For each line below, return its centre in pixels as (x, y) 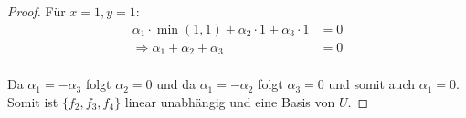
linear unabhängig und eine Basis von (230, 101)
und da (176, 84)
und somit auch (372, 84)
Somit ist (33, 101)
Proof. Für (37, 11)
